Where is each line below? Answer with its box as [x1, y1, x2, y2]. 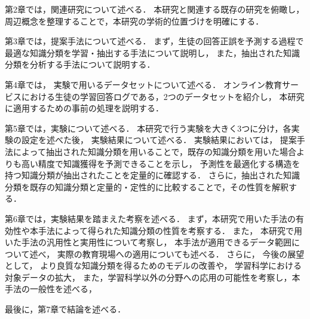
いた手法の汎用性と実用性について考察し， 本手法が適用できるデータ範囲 [5, 236, 291, 248]
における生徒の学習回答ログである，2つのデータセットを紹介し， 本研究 [21, 90, 305, 102]
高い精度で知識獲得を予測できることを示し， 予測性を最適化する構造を [21, 157, 300, 169]
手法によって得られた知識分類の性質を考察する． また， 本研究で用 [38, 224, 302, 236]
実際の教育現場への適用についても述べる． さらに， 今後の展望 [57, 247, 305, 260]
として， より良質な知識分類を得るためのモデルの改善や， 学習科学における [5, 259, 302, 272]
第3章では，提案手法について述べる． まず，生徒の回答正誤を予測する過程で [5, 35, 304, 47]
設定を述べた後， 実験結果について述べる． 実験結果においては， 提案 [21, 133, 297, 146]
